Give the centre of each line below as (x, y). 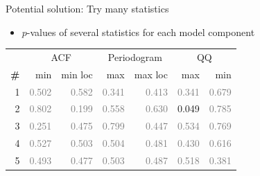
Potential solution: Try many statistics (87, 8)
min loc (77, 74)
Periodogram (135, 56)
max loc (151, 74)
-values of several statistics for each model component (141, 32)
